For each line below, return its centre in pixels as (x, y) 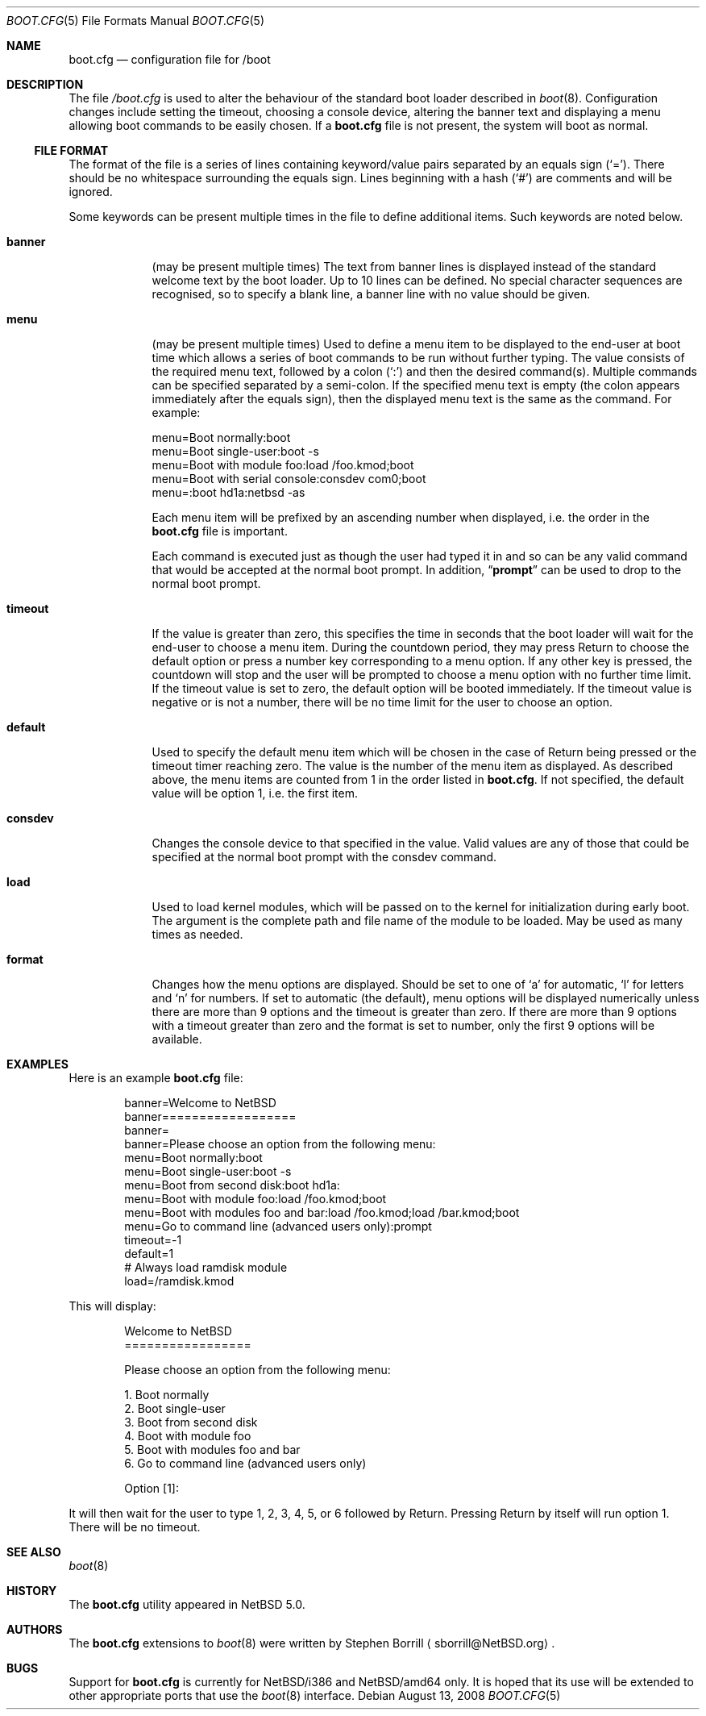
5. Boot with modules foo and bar (212, 1449)
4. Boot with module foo (188, 1436)
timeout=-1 (153, 1240)
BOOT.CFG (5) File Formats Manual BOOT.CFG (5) (136, 21)
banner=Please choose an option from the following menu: (280, 1144)
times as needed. (197, 934)
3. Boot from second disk (191, 1422)
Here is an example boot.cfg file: (156, 1078)
